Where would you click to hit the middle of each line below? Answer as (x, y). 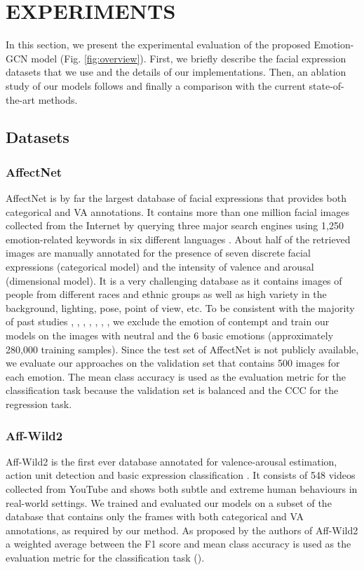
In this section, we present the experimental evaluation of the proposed (158, 45)
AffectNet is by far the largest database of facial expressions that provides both (176, 198)
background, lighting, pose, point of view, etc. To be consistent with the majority (180, 307)
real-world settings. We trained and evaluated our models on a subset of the (169, 502)
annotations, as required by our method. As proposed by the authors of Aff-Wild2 (182, 530)
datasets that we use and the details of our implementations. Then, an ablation (176, 72)
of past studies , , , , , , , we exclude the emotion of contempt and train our (168, 321)
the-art (21, 99)
